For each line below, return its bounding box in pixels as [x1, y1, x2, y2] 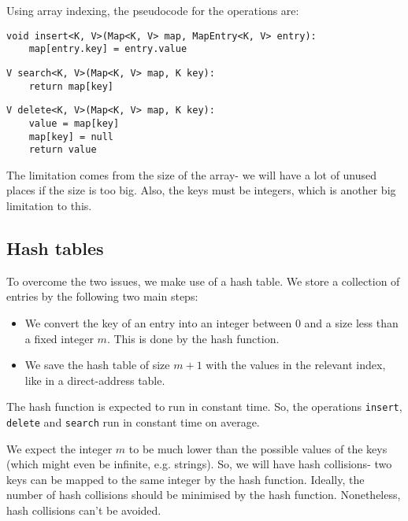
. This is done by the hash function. [106, 330, 280, 346]
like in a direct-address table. [24, 371, 165, 388]
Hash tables [6, 236, 104, 260]
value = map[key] [28, 117, 120, 129]
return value [28, 144, 97, 156]
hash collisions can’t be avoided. [6, 502, 161, 519]
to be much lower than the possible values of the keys [128, 440, 388, 456]
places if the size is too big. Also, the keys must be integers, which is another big [6, 182, 396, 198]
